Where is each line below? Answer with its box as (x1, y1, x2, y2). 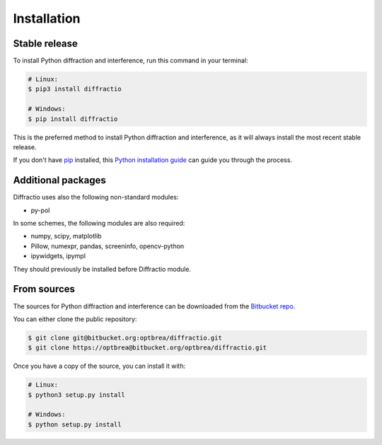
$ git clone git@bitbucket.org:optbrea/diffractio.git (28, 333, 222, 342)
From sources (13, 283, 76, 295)
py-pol (30, 206, 50, 214)
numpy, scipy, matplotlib (30, 232, 102, 241)
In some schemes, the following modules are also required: (13, 219, 185, 228)
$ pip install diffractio (28, 115, 118, 123)
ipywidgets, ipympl (30, 252, 86, 260)
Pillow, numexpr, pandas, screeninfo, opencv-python (30, 241, 185, 250)
